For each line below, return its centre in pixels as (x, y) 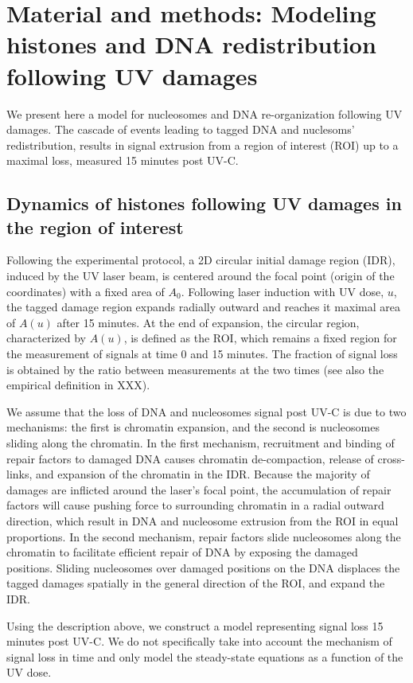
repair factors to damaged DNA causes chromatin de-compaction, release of (190, 458)
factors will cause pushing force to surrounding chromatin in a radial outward (195, 505)
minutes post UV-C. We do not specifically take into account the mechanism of (199, 641)
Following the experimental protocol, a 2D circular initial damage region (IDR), (201, 260)
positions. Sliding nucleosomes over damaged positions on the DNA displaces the (203, 567)
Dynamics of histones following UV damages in (204, 203)
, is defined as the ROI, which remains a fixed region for (260, 338)
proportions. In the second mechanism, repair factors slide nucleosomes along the (204, 536)
